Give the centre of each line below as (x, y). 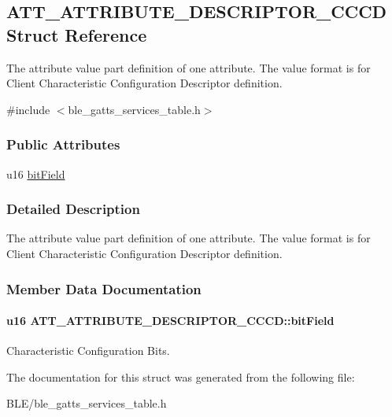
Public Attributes (63, 144)
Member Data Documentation (104, 288)
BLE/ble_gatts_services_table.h (87, 403)
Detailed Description (73, 209)
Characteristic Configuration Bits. (88, 351)
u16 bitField (36, 173)
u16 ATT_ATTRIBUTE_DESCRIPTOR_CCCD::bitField (170, 321)
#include (28, 109)
